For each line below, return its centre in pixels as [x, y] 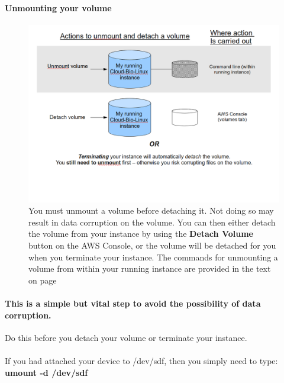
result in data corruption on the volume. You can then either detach [152, 222]
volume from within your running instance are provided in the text [150, 268]
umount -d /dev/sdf [46, 372]
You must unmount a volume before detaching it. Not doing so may [151, 210]
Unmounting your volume [58, 7]
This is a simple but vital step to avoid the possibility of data [133, 303]
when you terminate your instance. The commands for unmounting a [153, 257]
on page [43, 280]
